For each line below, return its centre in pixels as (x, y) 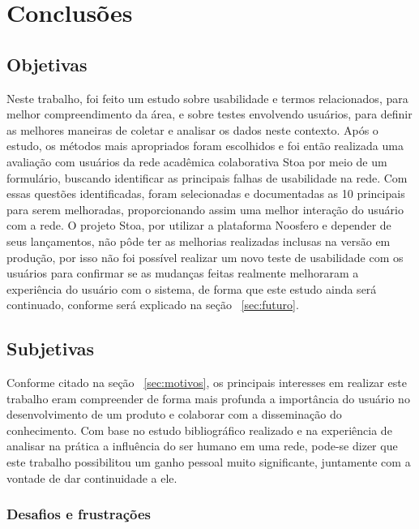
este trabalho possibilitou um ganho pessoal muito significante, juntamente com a (209, 462)
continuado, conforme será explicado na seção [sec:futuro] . (153, 305)
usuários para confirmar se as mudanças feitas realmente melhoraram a (183, 273)
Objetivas (47, 64)
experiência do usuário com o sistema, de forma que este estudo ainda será (192, 288)
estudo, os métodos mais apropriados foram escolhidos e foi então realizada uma (205, 146)
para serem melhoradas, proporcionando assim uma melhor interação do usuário (205, 209)
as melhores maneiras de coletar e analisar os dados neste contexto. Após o (192, 129)
